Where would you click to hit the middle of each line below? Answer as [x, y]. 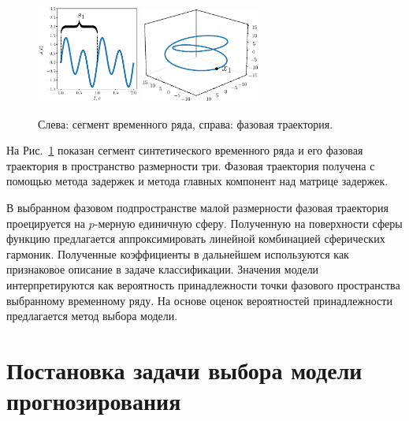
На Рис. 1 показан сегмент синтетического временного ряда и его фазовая [185, 150]
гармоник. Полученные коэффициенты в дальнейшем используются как [178, 253]
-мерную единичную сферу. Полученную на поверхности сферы [248, 223]
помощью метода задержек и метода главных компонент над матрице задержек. [197, 181]
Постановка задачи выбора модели [184, 370]
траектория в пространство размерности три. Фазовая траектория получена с [191, 165]
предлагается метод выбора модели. [92, 316]
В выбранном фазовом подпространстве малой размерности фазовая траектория [197, 208]
